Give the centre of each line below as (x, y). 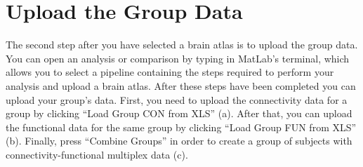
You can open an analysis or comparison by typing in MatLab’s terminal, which (178, 58)
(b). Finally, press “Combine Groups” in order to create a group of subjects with (179, 141)
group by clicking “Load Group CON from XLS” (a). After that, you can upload (179, 113)
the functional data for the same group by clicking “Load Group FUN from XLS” (181, 127)
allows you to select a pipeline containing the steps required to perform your (170, 72)
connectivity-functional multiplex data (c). (97, 154)
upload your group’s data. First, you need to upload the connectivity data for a (177, 99)
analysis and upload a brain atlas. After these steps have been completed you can (181, 85)
